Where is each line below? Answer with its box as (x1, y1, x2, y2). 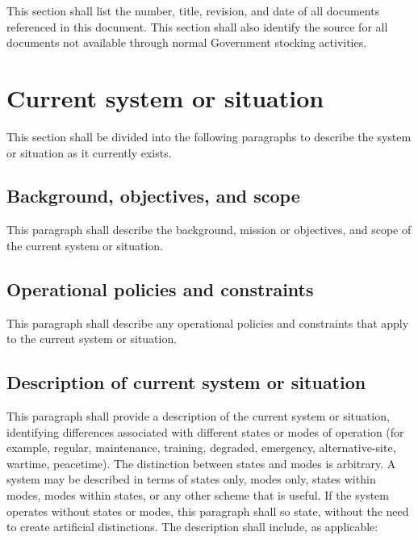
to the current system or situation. (6, 330, 178, 347)
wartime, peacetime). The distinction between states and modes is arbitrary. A (6, 454, 396, 471)
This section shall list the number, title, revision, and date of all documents (6, 2, 380, 19)
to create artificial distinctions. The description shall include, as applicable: (6, 518, 378, 535)
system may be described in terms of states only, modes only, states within (6, 471, 376, 488)
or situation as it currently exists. (6, 144, 172, 161)
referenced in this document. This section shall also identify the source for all (6, 18, 388, 35)
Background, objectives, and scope (6, 183, 300, 208)
